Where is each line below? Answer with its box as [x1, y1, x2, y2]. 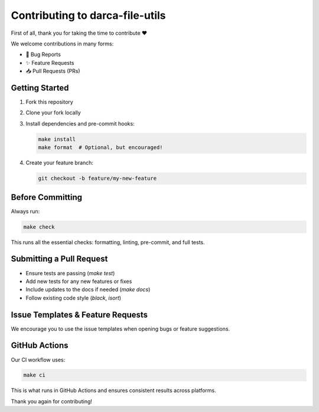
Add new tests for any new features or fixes [25, 278, 132, 285]
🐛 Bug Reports [25, 51, 61, 58]
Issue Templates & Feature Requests [11, 309, 148, 319]
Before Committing [11, 192, 83, 202]
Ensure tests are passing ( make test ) [25, 269, 115, 276]
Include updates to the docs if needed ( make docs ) [25, 286, 151, 293]
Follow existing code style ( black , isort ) [25, 294, 121, 301]
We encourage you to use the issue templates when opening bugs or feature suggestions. [11, 325, 230, 332]
